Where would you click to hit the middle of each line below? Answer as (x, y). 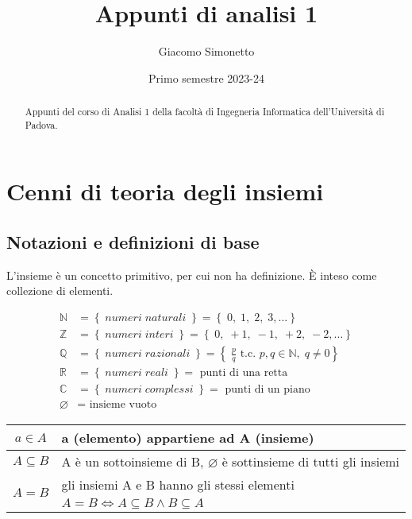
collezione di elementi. (60, 290)
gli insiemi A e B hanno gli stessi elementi (178, 485)
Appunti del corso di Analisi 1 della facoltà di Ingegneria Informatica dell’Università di (205, 112)
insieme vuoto (123, 405)
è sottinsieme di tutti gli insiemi (311, 462)
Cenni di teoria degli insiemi (165, 191)
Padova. (41, 124)
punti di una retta (244, 373)
